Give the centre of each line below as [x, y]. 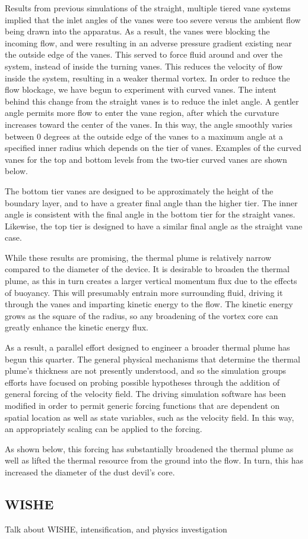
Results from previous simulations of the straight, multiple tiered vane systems [148, 8]
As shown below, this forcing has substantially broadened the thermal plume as [149, 448]
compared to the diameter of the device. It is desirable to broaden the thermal [147, 269]
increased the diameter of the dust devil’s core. [90, 472]
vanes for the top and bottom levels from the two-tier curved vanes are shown [146, 159]
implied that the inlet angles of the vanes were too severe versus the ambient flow [153, 19]
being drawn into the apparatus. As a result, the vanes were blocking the [137, 31]
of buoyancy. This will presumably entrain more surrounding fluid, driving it [144, 292]
